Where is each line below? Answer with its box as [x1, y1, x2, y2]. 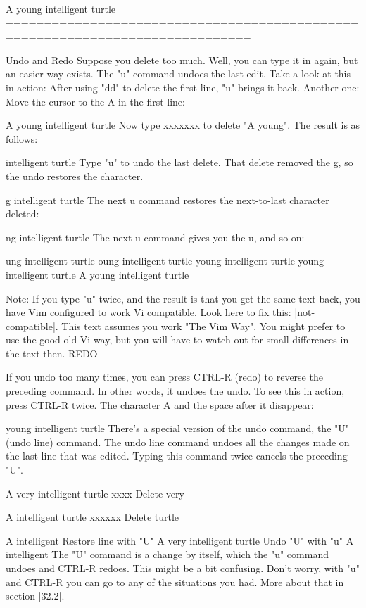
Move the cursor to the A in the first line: [6, 94, 185, 108]
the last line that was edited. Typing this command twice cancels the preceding [6, 448, 348, 463]
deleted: [6, 206, 39, 221]
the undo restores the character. [6, 168, 144, 183]
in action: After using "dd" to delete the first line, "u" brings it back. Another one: [6, 80, 360, 94]
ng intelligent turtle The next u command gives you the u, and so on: [6, 229, 305, 244]
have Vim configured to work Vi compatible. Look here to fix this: [6, 305, 291, 319]
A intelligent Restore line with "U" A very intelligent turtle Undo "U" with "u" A [6, 533, 354, 547]
